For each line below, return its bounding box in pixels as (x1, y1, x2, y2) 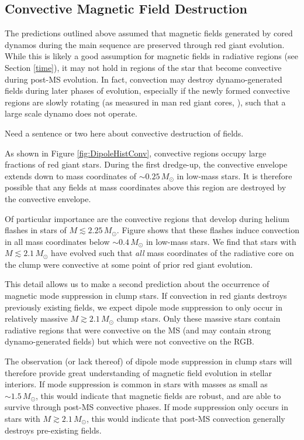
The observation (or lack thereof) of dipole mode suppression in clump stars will (5, 355, 292, 367)
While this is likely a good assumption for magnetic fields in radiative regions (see (5, 50, 298, 62)
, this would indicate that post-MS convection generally (86, 412, 285, 425)
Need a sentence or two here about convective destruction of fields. (5, 127, 244, 139)
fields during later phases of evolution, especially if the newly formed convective (5, 84, 290, 97)
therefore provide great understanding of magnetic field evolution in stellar (5, 366, 272, 378)
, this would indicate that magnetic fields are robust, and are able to (36, 389, 281, 401)
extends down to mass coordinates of (5, 169, 137, 182)
